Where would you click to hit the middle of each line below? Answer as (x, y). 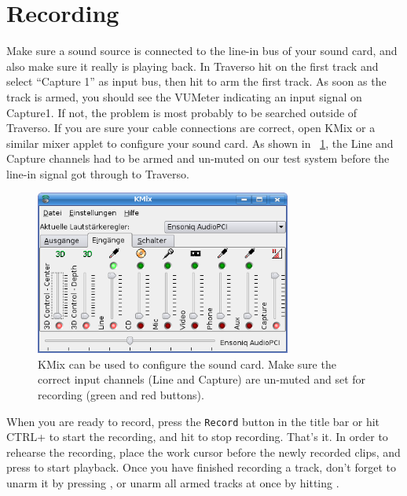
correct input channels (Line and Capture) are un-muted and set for (202, 379)
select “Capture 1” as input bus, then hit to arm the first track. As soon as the (196, 81)
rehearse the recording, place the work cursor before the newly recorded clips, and (203, 452)
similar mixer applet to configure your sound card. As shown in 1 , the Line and (200, 143)
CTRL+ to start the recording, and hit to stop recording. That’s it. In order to (197, 437)
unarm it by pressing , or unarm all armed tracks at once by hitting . (173, 483)
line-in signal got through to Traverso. (98, 173)
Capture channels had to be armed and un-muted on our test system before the (198, 158)
